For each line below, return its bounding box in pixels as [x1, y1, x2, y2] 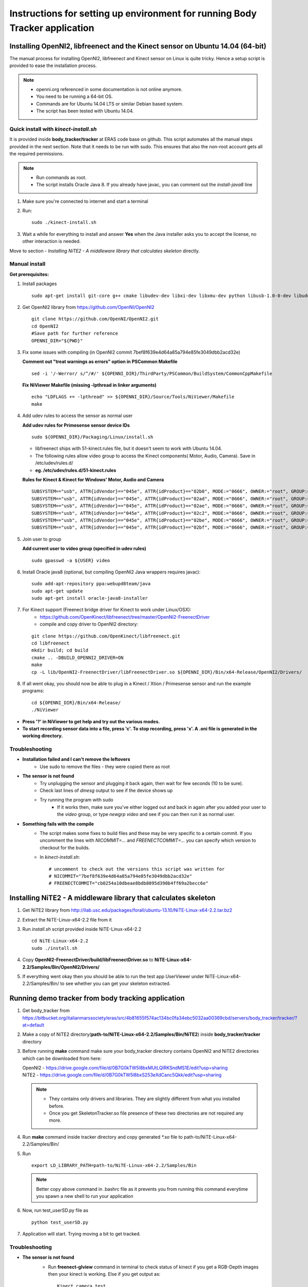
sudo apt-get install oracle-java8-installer [31, 595, 148, 601]
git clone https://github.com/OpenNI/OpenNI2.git [31, 316, 159, 322]
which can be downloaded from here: [22, 1055, 102, 1062]
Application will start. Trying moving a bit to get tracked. [22, 1231, 141, 1237]
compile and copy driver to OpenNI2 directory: [40, 621, 139, 628]
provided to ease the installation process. [9, 62, 97, 69]
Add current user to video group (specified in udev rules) [22, 546, 146, 552]
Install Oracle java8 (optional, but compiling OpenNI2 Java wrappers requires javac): [22, 569, 201, 575]
